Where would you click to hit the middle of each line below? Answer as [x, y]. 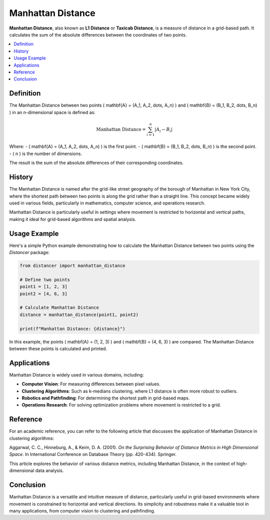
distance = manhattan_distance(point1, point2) [79, 314]
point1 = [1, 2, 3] [43, 287]
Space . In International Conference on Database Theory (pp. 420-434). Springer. [93, 454]
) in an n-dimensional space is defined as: [52, 112]
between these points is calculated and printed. [58, 348]
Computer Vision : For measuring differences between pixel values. [91, 384]
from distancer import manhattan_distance [72, 266]
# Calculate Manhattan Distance [59, 308]
